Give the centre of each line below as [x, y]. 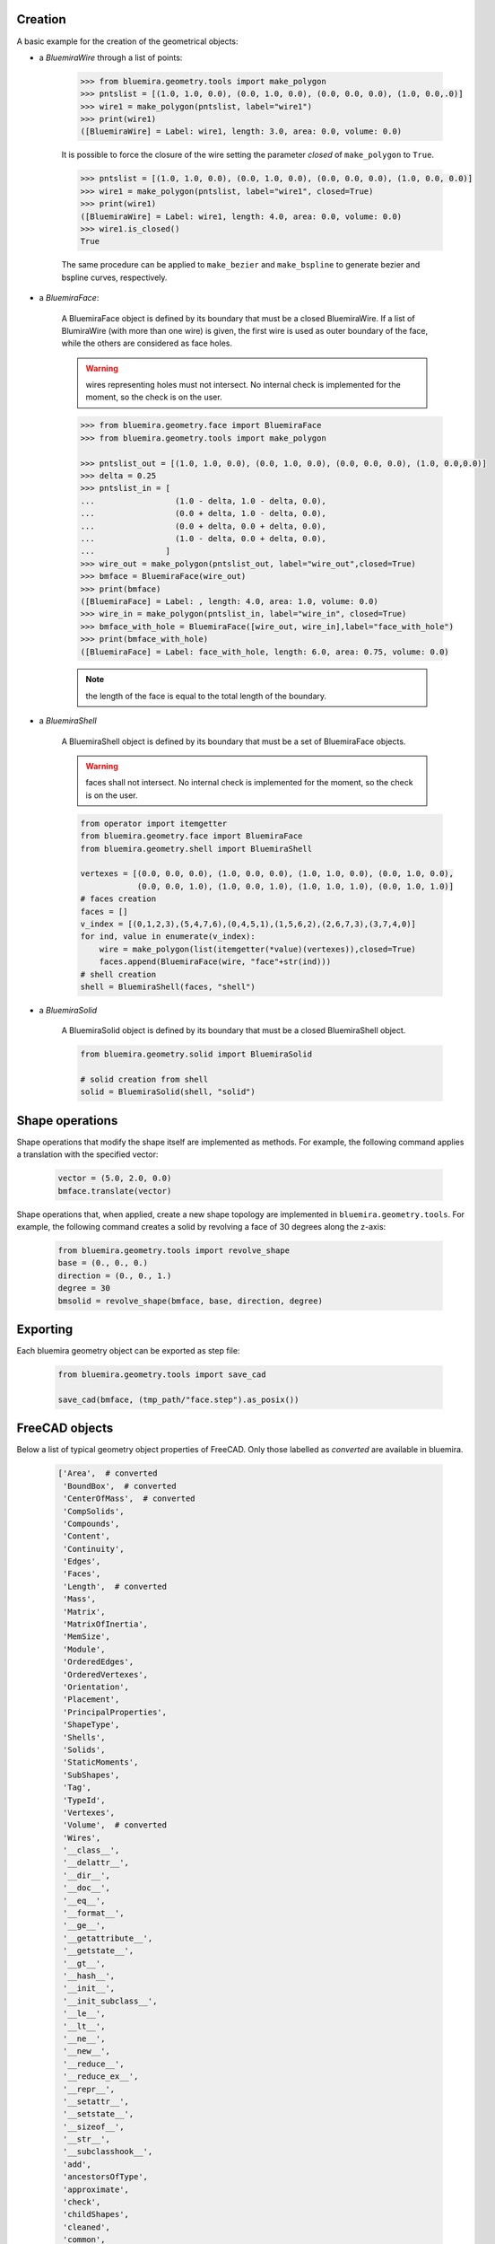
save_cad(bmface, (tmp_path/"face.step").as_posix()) [178, 1399]
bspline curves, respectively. [114, 277]
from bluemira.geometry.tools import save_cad [162, 1375]
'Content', [87, 1536]
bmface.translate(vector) [115, 1191]
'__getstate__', [99, 1951]
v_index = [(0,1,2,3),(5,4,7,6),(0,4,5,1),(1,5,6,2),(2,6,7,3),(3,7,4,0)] [248, 924]
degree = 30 [84, 1289]
